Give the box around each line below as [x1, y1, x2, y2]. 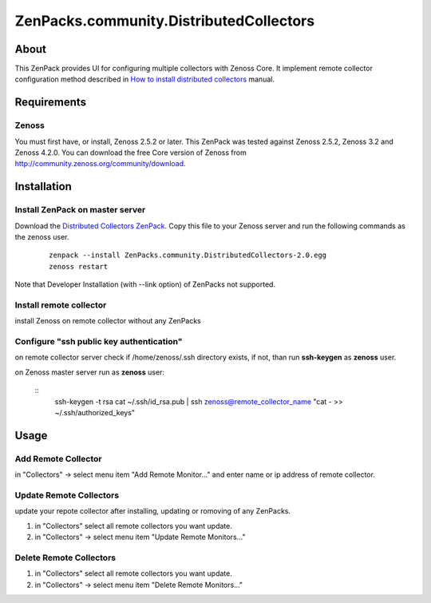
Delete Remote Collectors [14, 552, 116, 563]
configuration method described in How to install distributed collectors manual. [14, 74, 275, 84]
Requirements [14, 96, 87, 109]
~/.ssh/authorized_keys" [54, 407, 136, 417]
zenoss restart [49, 262, 109, 271]
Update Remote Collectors [14, 490, 120, 501]
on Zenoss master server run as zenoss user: [14, 367, 165, 377]
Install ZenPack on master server [14, 204, 146, 216]
